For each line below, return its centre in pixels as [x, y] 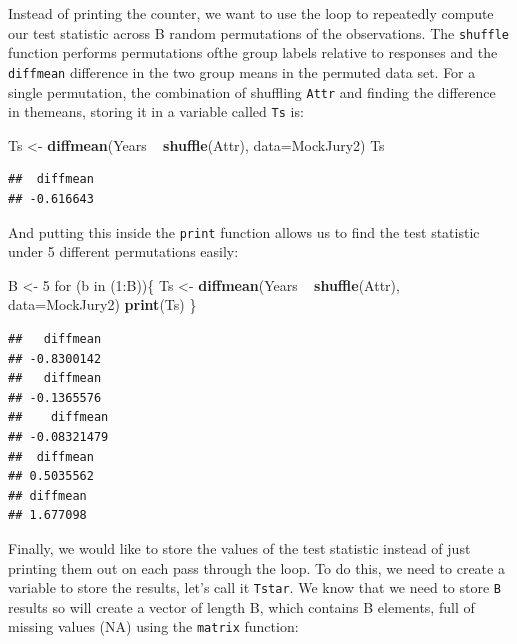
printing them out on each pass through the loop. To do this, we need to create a [256, 567]
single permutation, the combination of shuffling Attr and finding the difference [252, 91]
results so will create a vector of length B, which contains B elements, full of [241, 606]
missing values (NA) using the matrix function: [153, 626]
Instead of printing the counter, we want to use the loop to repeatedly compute [251, 13]
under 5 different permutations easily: [123, 251]
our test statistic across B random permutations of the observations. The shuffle [259, 32]
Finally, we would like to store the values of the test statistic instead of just [239, 547]
